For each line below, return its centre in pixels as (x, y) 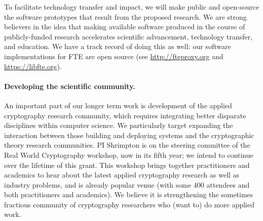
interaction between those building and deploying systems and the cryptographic (129, 135)
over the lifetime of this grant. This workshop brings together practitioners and (127, 165)
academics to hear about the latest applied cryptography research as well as (122, 175)
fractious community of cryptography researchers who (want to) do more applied (129, 204)
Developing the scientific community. (70, 86)
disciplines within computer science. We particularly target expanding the (119, 125)
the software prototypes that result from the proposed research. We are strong (125, 16)
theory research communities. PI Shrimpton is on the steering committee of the (127, 145)
